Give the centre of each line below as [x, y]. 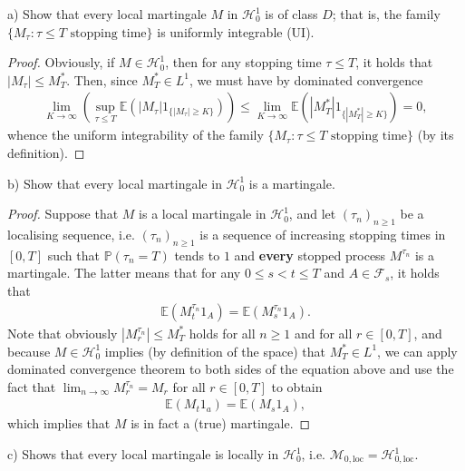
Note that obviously [63, 333]
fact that [32, 386]
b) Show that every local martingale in [115, 183]
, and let [312, 214]
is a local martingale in [203, 214]
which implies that [59, 423]
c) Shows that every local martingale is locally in [143, 454]
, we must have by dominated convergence [306, 79]
